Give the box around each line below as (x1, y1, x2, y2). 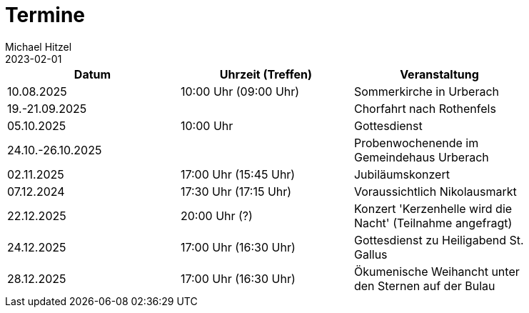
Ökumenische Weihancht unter (353, 264, 520, 279)
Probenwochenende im (353, 135, 479, 150)
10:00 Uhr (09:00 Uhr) (180, 84, 300, 99)
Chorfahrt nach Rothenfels (353, 101, 496, 116)
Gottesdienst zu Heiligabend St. (353, 232, 524, 247)
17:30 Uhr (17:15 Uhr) (180, 184, 292, 199)
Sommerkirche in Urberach (353, 84, 500, 99)
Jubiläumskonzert (353, 167, 450, 182)
